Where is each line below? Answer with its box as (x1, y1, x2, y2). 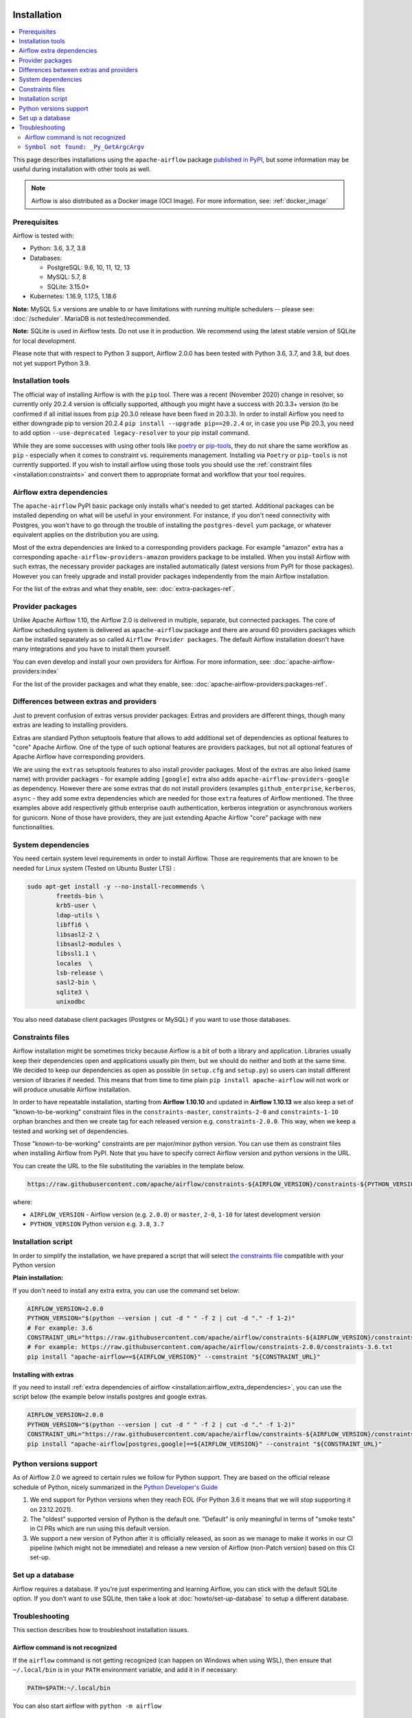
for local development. (12, 337, 77, 345)
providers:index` (12, 667, 59, 676)
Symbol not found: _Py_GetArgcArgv (25, 143, 145, 151)
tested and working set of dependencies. (12, 1127, 130, 1135)
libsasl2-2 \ (56, 930, 100, 938)
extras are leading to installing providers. (12, 721, 128, 729)
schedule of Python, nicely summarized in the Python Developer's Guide (12, 1483, 218, 1491)
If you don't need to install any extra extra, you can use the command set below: (12, 1286, 240, 1295)
